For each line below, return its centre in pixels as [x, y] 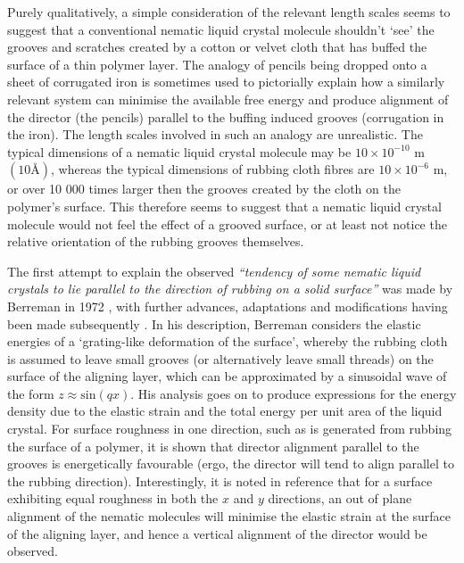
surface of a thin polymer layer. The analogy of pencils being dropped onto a [217, 64]
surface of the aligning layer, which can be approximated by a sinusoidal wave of [227, 376]
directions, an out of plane [340, 498]
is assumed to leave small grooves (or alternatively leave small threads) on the [220, 358]
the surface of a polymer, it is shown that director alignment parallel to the [213, 446]
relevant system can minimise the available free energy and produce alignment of [228, 99]
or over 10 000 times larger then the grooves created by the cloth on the [204, 189]
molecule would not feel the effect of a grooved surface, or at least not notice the [227, 224]
